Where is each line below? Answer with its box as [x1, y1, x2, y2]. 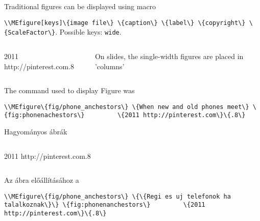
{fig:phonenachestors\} [4, 112, 85, 119]
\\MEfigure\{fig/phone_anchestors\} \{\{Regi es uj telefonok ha [4, 192, 231, 200]
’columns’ [94, 61, 125, 71]
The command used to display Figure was [4, 85, 135, 96]
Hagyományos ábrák [4, 126, 67, 136]
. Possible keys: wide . [55, 26, 122, 37]
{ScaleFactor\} [4, 29, 56, 37]
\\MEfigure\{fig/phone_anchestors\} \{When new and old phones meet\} [4, 103, 249, 110]
